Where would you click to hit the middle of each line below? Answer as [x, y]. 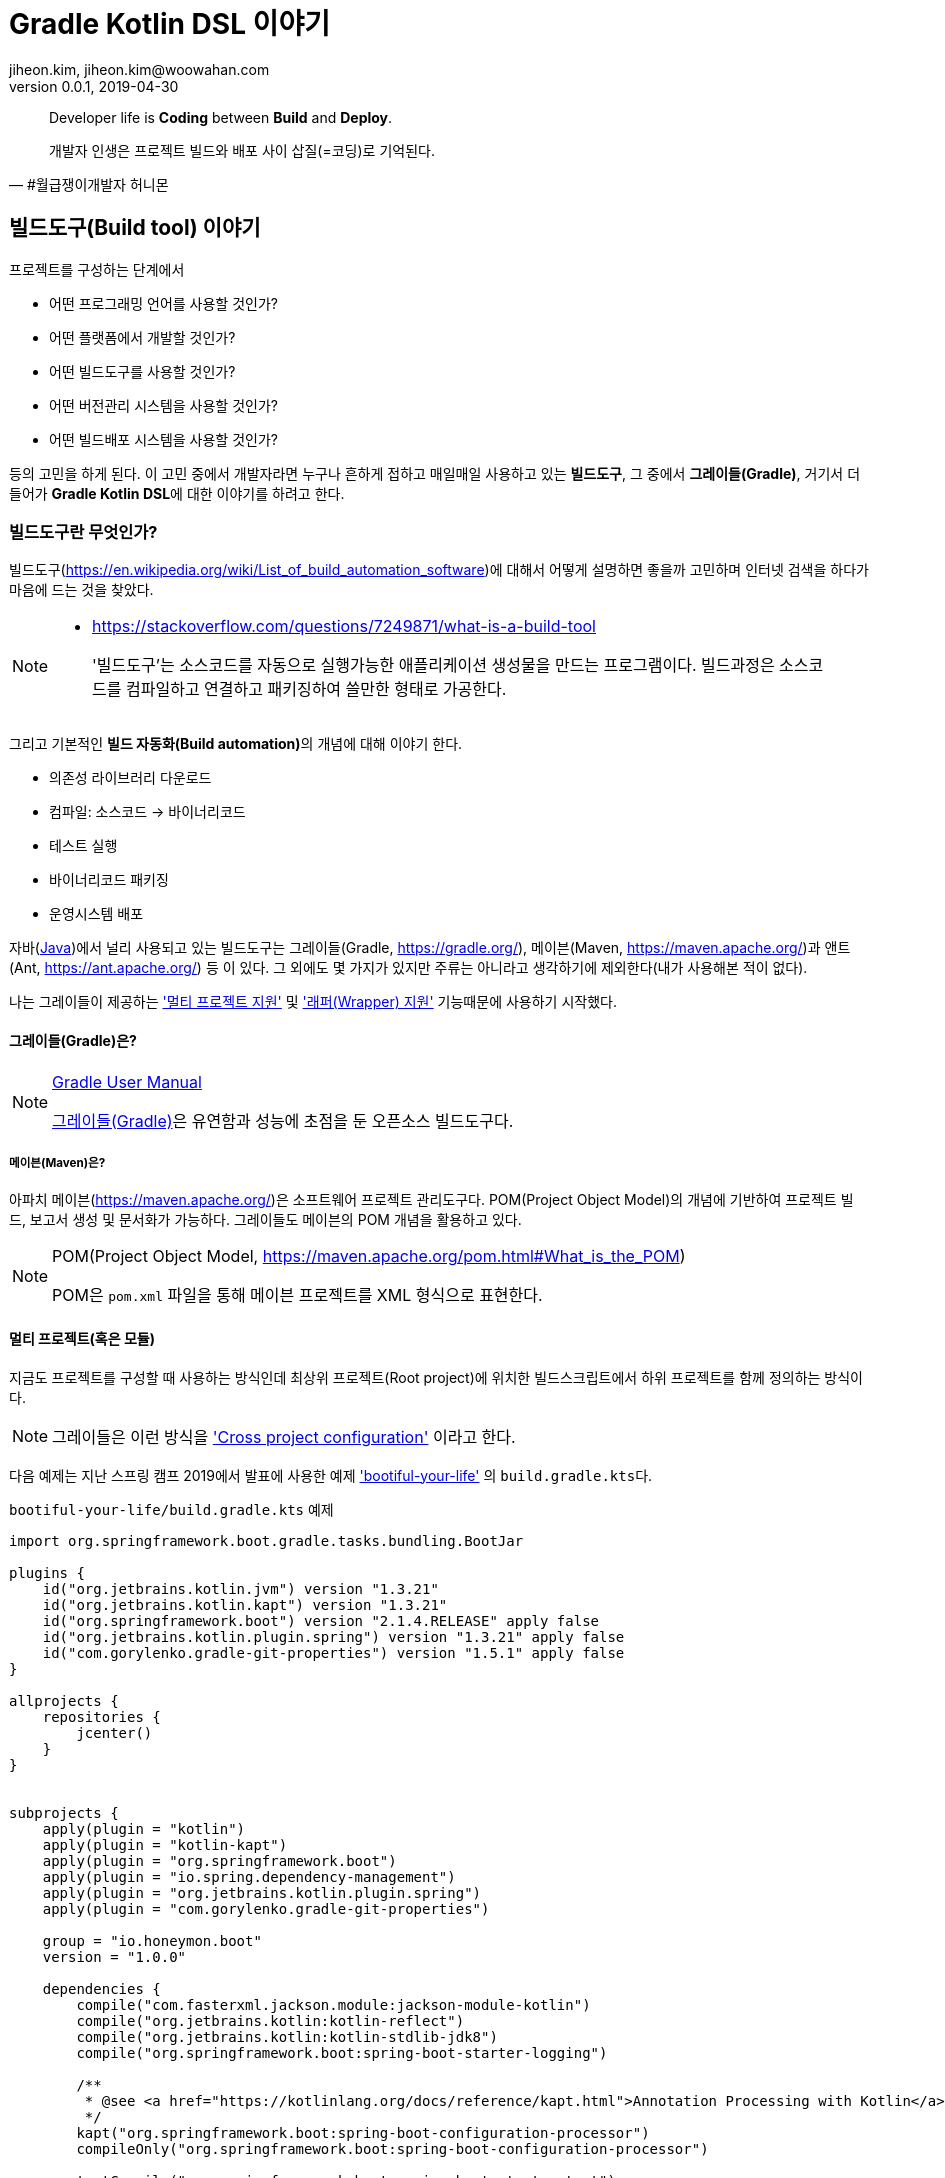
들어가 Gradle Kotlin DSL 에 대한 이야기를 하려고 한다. [177, 493]
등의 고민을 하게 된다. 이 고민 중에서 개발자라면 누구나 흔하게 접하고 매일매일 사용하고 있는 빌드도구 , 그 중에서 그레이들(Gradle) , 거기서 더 [435, 473]
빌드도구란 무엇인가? [83, 531]
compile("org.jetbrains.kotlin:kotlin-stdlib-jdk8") [287, 2036]
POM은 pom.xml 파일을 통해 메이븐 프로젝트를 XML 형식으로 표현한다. [297, 1295]
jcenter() [114, 1732]
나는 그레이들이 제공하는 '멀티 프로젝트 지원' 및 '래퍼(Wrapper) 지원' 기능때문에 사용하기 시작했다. [313, 1002]
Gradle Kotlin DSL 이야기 [169, 24]
